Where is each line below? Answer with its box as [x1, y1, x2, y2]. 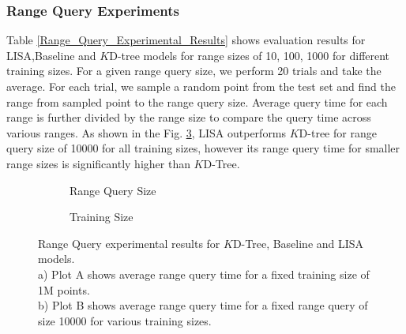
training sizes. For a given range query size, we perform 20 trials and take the [6, 62, 382, 79]
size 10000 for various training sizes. [38, 312, 212, 328]
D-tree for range [299, 124, 377, 141]
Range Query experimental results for [38, 235, 220, 251]
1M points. [38, 281, 90, 298]
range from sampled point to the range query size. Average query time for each [6, 93, 388, 110]
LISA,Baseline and [6, 47, 96, 63]
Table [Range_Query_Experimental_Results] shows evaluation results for [6, 32, 366, 48]
